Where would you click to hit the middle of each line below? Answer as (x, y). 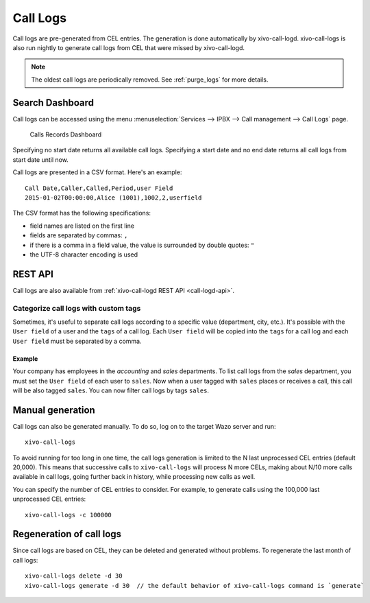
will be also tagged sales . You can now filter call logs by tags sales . (111, 390)
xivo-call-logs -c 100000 (69, 515)
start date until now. (40, 159)
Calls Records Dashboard (66, 134)
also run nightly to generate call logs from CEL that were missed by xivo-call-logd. (129, 47)
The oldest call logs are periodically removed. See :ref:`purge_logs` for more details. (150, 80)
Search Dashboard (53, 103)
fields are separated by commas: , (79, 235)
